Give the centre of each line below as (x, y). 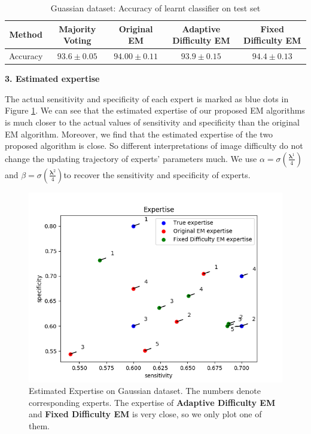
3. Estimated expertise (52, 79)
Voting (77, 40)
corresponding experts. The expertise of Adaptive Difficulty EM (152, 402)
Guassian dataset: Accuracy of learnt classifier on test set (155, 8)
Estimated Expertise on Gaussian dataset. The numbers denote (145, 391)
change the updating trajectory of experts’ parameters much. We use (131, 158)
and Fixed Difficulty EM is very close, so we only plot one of (145, 414)
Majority (77, 28)
